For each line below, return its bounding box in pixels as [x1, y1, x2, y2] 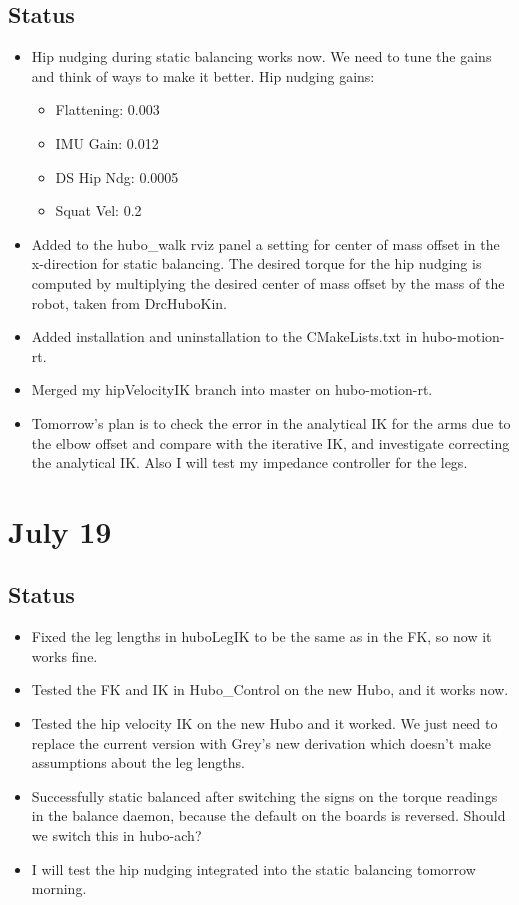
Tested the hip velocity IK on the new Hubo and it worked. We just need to [31, 713, 498, 734]
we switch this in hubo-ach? [31, 825, 202, 846]
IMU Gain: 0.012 [55, 132, 159, 153]
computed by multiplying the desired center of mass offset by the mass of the [31, 272, 505, 293]
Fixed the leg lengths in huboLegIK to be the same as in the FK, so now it [31, 626, 492, 647]
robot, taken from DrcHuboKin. [31, 292, 227, 313]
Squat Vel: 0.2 [55, 200, 142, 221]
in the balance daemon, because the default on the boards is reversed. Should [31, 805, 506, 826]
